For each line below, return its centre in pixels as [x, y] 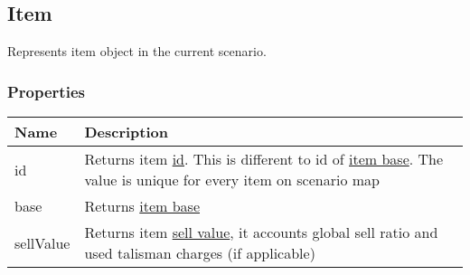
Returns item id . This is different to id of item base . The [264, 159]
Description [127, 132]
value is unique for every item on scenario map [232, 180]
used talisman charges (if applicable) [200, 253]
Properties [46, 91]
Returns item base [142, 206]
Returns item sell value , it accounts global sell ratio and [261, 232]
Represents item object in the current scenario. [137, 51]
